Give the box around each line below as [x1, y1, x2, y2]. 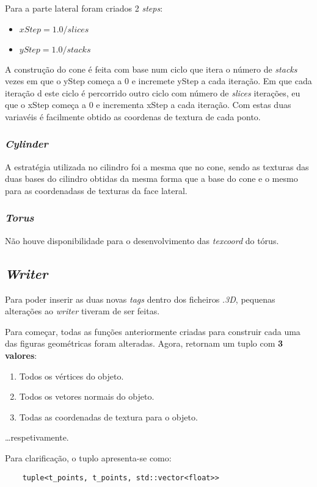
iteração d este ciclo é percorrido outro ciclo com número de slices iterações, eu [5, 86, 301, 99]
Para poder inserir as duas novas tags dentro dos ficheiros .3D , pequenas [5, 292, 275, 305]
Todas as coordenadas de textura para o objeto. [19, 410, 198, 423]
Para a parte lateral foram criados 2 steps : [5, 2, 163, 14]
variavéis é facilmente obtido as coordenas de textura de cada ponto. [5, 110, 261, 123]
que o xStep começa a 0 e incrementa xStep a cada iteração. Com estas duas [5, 98, 291, 111]
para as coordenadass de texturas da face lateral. [5, 184, 188, 197]
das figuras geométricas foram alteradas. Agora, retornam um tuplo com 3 [5, 337, 283, 350]
